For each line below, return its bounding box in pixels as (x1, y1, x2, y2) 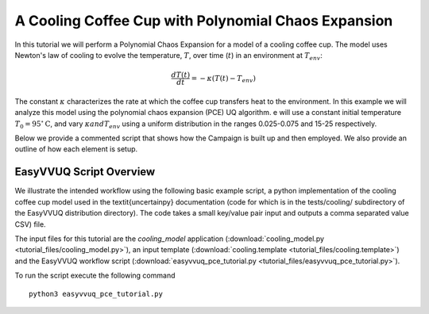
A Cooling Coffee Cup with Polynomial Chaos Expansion (14, 12, 393, 29)
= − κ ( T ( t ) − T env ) (191, 74, 256, 85)
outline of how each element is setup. (14, 144, 138, 154)
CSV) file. (14, 219, 47, 229)
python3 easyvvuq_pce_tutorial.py (29, 289, 163, 298)
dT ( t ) (171, 71, 191, 79)
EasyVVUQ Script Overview (14, 165, 156, 178)
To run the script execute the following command (14, 270, 176, 281)
